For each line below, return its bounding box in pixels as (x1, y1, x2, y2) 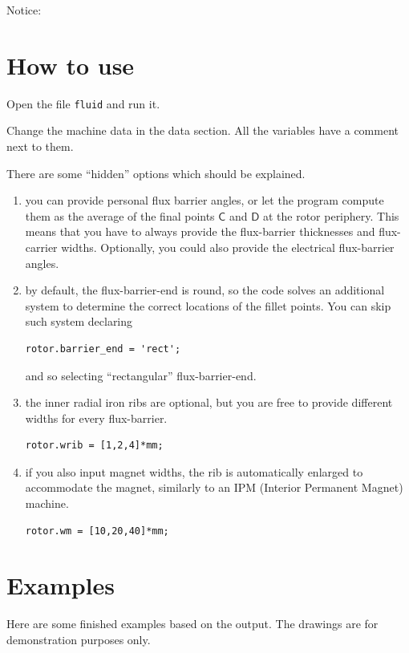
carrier (25, 238, 58, 255)
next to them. (6, 137, 74, 154)
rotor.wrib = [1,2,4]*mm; (25, 440, 164, 452)
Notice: (6, 2, 42, 18)
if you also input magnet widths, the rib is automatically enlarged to (25, 463, 363, 480)
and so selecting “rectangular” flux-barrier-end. (25, 367, 257, 383)
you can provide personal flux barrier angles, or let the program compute (25, 192, 384, 209)
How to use (6, 48, 135, 81)
